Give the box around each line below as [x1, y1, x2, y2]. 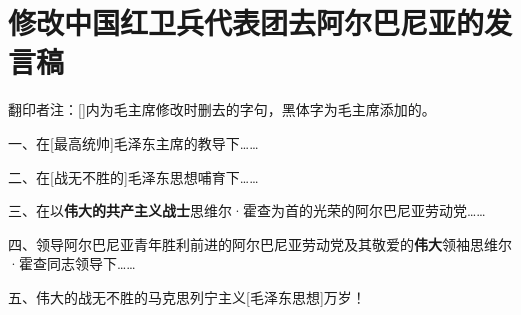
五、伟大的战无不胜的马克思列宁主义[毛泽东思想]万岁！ [8, 286, 366, 307]
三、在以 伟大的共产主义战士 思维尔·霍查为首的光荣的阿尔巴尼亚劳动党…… [8, 200, 486, 221]
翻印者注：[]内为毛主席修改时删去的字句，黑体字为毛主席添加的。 [8, 99, 436, 120]
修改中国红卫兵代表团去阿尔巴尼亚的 [8, 2, 485, 43]
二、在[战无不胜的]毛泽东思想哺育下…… [8, 166, 259, 187]
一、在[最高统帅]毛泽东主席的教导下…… [8, 132, 259, 153]
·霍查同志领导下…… [8, 253, 136, 274]
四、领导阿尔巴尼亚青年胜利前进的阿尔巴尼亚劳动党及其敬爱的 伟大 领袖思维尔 [8, 233, 512, 254]
